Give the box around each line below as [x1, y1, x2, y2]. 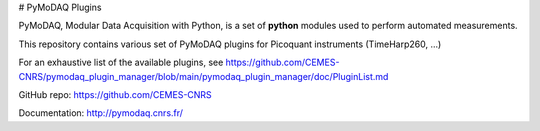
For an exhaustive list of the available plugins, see [18, 56, 224, 69]
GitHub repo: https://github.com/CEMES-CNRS [18, 88, 212, 100]
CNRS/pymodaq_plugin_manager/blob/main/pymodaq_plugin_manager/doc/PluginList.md [18, 70, 389, 82]
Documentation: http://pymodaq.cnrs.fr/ [18, 107, 184, 119]
